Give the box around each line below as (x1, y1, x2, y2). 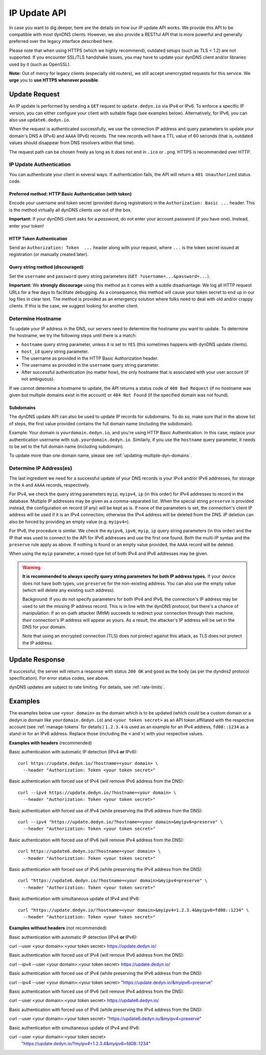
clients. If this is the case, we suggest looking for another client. (9, 303, 139, 309)
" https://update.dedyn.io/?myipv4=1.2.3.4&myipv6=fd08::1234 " (21, 1041, 151, 1047)
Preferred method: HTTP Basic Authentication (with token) (9, 191, 132, 197)
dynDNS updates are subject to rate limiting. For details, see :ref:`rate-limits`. (9, 684, 165, 690)
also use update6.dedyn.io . (9, 116, 70, 123)
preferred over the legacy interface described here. (9, 38, 113, 44)
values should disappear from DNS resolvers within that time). (9, 140, 135, 146)
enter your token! (9, 223, 44, 229)
